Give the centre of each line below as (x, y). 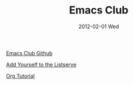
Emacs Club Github (29, 53)
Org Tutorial (21, 76)
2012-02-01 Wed (99, 26)
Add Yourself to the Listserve (41, 64)
